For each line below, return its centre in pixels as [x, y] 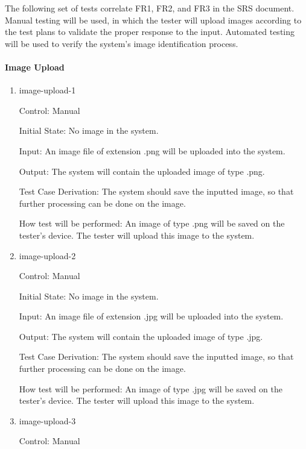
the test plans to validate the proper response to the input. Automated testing [150, 32]
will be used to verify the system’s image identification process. [122, 43]
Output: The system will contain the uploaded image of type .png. [142, 171]
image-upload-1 [47, 90]
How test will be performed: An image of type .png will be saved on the [152, 223]
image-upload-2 [47, 255]
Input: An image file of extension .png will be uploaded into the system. [152, 150]
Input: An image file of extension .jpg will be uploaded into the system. [151, 316]
